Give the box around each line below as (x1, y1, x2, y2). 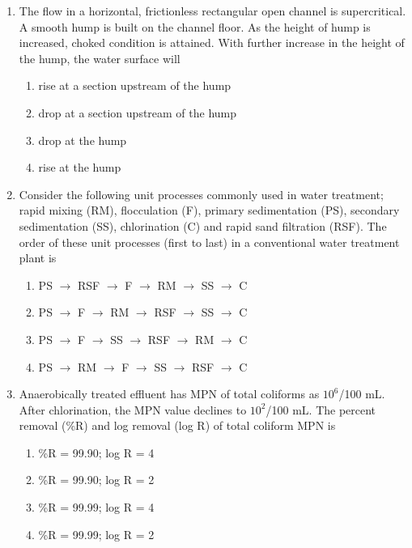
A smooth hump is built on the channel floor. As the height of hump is (19, 18, 371, 35)
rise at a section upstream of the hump (38, 77, 231, 94)
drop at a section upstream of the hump (38, 104, 237, 121)
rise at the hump (38, 159, 121, 176)
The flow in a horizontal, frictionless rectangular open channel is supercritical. (19, 2, 406, 19)
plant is (19, 249, 57, 266)
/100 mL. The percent (265, 401, 376, 418)
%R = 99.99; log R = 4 (38, 499, 155, 516)
